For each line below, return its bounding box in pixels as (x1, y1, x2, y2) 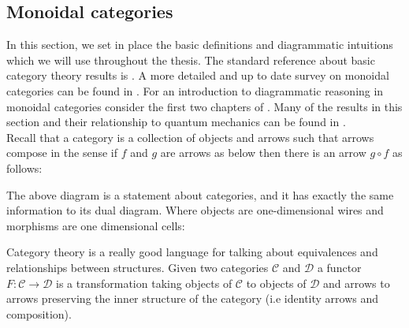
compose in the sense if (6, 144, 117, 161)
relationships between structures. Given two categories (6, 259, 269, 275)
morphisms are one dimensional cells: (6, 217, 185, 233)
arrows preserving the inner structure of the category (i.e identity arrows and (6, 290, 379, 307)
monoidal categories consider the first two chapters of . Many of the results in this (6, 98, 403, 114)
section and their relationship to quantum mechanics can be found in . (6, 114, 346, 130)
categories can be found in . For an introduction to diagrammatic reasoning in (6, 82, 384, 99)
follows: (6, 159, 43, 176)
